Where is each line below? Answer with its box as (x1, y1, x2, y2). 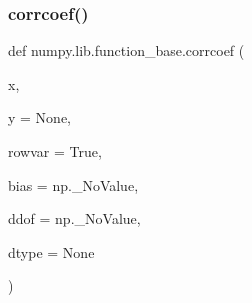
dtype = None (8, 241, 95, 262)
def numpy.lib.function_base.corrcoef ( (8, 40, 245, 61)
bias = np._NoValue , (8, 174, 139, 195)
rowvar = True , (8, 141, 102, 161)
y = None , (8, 107, 72, 128)
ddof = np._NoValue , (8, 208, 141, 229)
